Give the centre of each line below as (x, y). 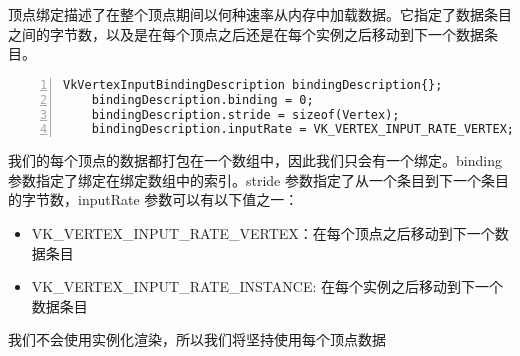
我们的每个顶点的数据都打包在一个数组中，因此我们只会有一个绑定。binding (255, 160)
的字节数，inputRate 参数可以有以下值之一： (153, 199)
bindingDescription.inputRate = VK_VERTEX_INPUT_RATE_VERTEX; (303, 129)
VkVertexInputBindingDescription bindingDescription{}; (253, 84)
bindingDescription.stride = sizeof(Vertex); (245, 114)
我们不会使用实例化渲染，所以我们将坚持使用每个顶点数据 (197, 339)
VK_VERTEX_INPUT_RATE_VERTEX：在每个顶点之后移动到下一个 (263, 233)
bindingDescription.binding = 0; (202, 99)
